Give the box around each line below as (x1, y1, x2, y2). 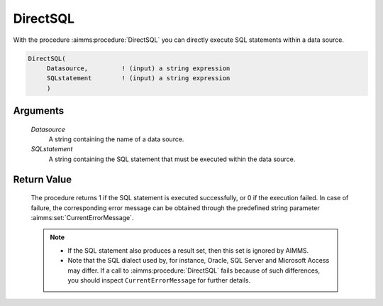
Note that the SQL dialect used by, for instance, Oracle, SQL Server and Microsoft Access (67, 256, 330, 265)
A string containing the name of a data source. (48, 135, 184, 143)
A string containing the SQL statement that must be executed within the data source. (48, 155, 296, 163)
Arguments (13, 105, 65, 117)
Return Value (13, 173, 72, 185)
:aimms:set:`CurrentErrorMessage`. (30, 214, 134, 222)
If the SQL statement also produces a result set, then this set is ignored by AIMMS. (67, 246, 309, 255)
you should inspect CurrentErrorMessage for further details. (67, 276, 251, 285)
